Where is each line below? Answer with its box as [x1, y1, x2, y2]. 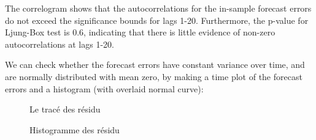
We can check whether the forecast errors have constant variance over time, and [5, 58, 305, 71]
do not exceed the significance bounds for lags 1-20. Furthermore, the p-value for [5, 13, 309, 26]
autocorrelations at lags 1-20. [5, 37, 114, 50]
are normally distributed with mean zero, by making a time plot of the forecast [5, 70, 303, 83]
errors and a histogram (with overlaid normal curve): [5, 82, 204, 95]
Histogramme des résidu [29, 123, 120, 136]
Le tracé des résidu [29, 103, 101, 116]
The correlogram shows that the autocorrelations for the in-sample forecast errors [5, 2, 312, 14]
